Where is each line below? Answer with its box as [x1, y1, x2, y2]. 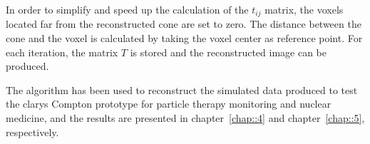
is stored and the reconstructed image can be [130, 44, 327, 59]
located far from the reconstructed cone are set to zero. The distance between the [6, 16, 361, 31]
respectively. [6, 124, 59, 139]
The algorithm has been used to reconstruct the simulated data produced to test [6, 82, 358, 97]
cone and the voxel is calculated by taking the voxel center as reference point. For [6, 31, 363, 46]
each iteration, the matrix [6, 44, 118, 59]
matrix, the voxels [264, 2, 344, 16]
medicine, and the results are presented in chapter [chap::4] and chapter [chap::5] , [6, 110, 365, 125]
